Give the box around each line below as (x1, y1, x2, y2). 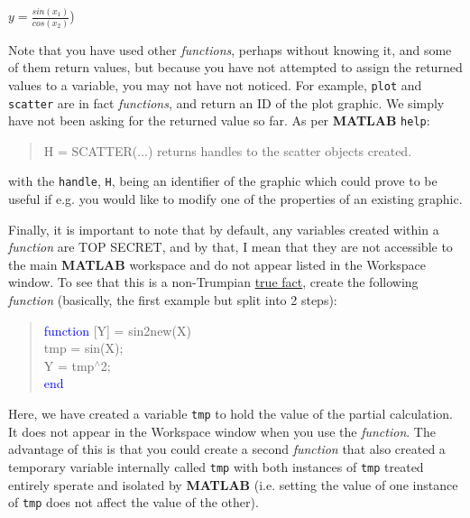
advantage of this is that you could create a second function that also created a (8, 439, 446, 458)
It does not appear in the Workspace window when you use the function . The (8, 421, 436, 440)
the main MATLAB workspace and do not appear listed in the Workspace (8, 254, 426, 273)
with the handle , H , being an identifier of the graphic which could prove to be (8, 171, 438, 190)
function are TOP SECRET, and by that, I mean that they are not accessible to (8, 237, 453, 256)
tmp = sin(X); (43, 338, 124, 357)
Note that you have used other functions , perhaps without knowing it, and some (8, 40, 452, 59)
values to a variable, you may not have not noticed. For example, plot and (8, 75, 422, 94)
